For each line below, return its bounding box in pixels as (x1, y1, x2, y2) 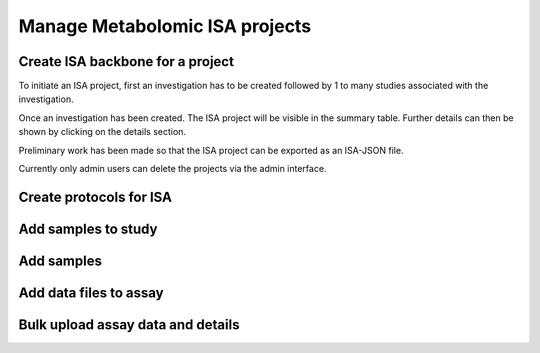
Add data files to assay (18, 284, 164, 301)
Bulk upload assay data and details (18, 316, 240, 333)
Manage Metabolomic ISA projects (18, 15, 312, 37)
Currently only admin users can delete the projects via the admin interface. (18, 163, 327, 175)
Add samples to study (18, 220, 158, 237)
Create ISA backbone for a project (18, 53, 235, 70)
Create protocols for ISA (18, 188, 172, 205)
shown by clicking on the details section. (18, 126, 187, 138)
